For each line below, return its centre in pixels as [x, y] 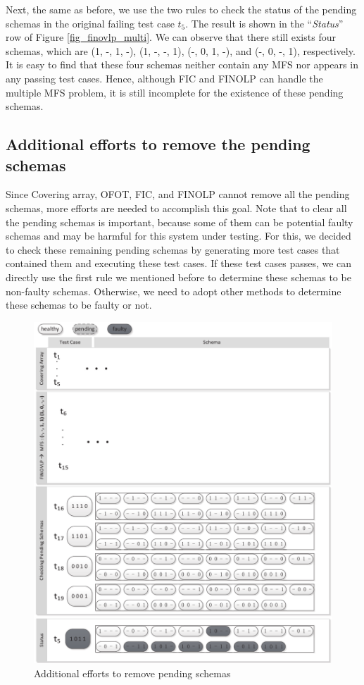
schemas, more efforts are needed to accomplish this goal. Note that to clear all [176, 208]
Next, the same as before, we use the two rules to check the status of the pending [181, 9]
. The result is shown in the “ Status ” [264, 23]
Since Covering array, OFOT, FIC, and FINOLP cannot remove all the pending [178, 194]
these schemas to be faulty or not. [79, 305]
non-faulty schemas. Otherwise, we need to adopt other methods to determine [174, 291]
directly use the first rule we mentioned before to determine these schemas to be [178, 277]
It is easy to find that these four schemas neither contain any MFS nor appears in [182, 64]
